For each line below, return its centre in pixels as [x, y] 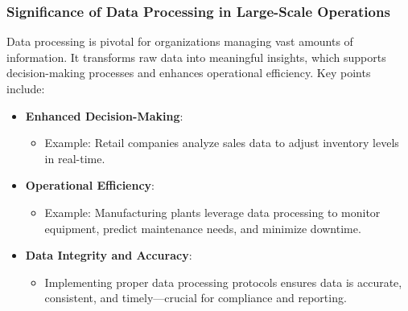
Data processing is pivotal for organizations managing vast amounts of [180, 41]
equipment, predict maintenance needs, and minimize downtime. [203, 228]
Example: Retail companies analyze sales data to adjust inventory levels [222, 143]
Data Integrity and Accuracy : [109, 255]
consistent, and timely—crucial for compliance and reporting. [196, 298]
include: [26, 88]
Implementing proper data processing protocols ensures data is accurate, [223, 282]
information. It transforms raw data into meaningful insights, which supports [196, 57]
